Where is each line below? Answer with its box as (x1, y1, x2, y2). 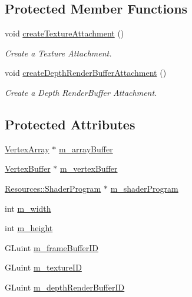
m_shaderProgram (110, 182, 178, 194)
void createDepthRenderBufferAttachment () (5, 66, 167, 79)
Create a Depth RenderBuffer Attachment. (5, 86, 157, 98)
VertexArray (5, 142, 49, 155)
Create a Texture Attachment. (5, 46, 112, 59)
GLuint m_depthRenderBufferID (5, 281, 125, 293)
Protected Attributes (5, 115, 135, 133)
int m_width (5, 202, 51, 214)
